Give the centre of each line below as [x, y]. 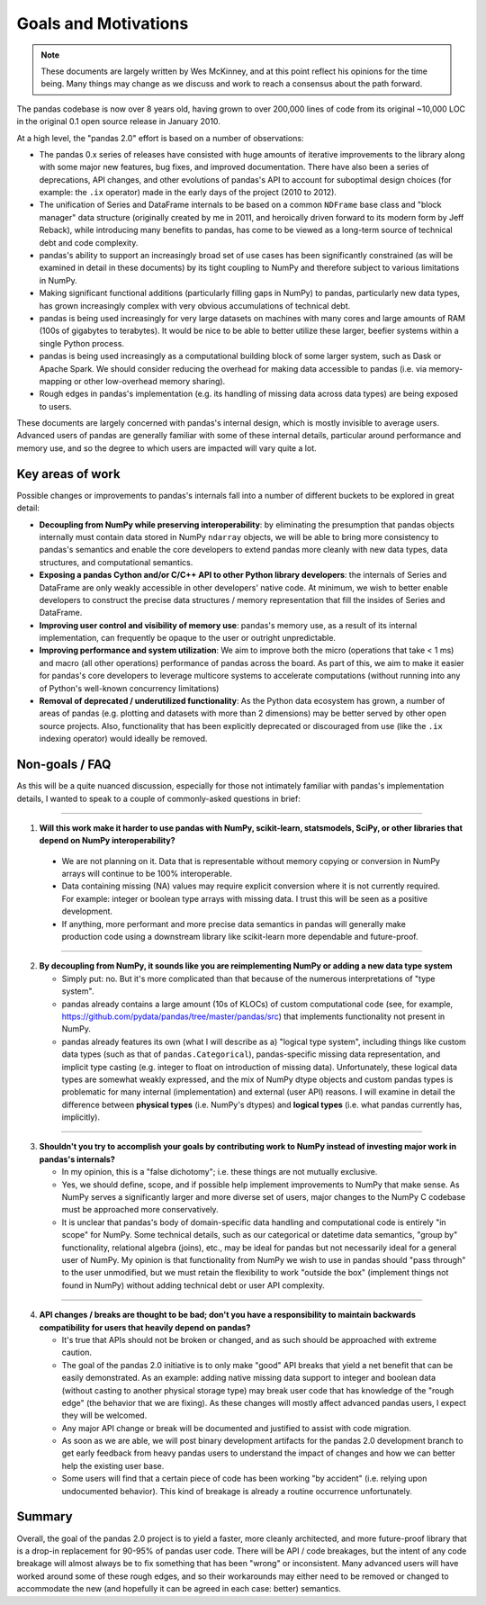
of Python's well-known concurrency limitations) [129, 688]
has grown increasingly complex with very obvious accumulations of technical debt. [195, 305]
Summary [45, 1517]
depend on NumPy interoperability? [107, 841]
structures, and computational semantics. [116, 562]
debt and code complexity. [89, 242]
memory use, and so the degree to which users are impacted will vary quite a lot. [166, 448]
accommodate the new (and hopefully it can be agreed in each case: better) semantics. [179, 1589]
